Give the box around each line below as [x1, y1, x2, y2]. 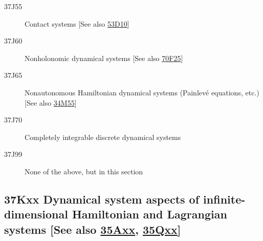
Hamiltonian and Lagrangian [72, 206, 227, 222]
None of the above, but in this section [25, 166, 143, 176]
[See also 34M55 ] [25, 97, 77, 108]
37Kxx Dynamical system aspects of [4, 191, 200, 207]
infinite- [203, 191, 246, 207]
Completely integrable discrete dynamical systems [25, 131, 181, 142]
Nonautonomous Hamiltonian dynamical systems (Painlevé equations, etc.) [25, 87, 259, 97]
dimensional [4, 206, 68, 222]
